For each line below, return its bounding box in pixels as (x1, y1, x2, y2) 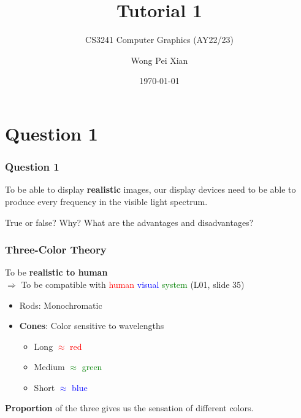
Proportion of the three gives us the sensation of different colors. (5, 401, 254, 414)
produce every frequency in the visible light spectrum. (5, 195, 208, 207)
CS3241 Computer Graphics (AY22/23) (85, 33, 234, 46)
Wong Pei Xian (131, 53, 188, 66)
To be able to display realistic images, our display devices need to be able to (5, 183, 296, 196)
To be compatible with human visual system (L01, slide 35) (21, 277, 245, 290)
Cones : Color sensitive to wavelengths (19, 319, 164, 332)
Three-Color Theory (5, 242, 107, 257)
